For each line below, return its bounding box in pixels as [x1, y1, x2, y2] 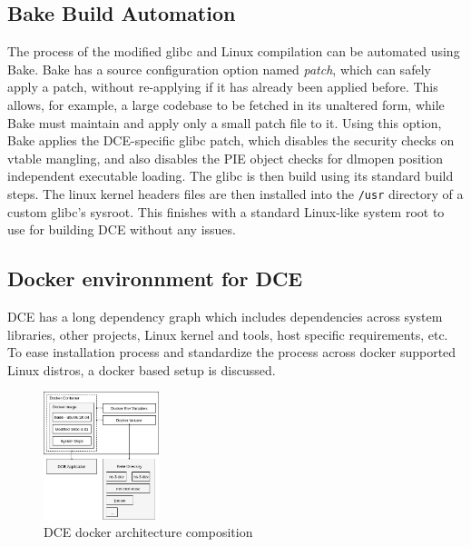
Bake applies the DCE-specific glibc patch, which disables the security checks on [7, 131, 455, 150]
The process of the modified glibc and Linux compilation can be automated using [7, 42, 460, 61]
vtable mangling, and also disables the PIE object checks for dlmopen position [7, 148, 443, 167]
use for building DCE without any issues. [7, 220, 236, 239]
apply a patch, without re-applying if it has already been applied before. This [7, 77, 438, 96]
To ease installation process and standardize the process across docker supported [7, 343, 456, 362]
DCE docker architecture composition [44, 522, 253, 542]
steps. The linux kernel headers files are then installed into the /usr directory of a [7, 184, 464, 203]
